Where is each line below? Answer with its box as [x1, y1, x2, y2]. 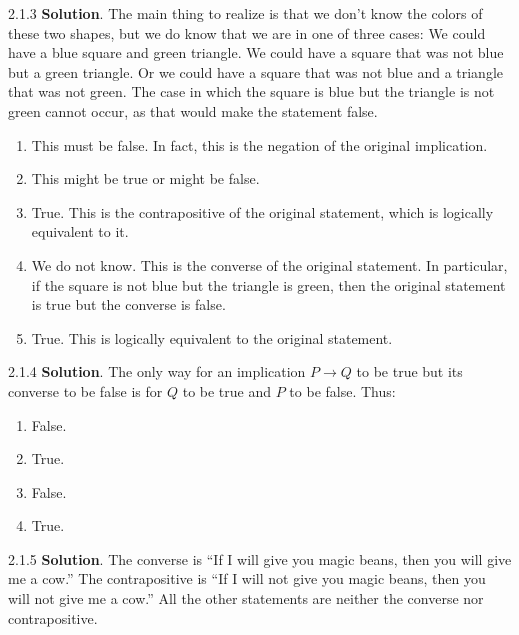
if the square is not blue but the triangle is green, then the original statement [31, 274, 506, 295]
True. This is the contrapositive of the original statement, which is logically [31, 201, 494, 222]
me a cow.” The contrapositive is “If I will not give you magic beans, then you [8, 568, 486, 589]
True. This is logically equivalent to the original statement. [31, 327, 393, 348]
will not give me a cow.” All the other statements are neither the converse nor [8, 588, 484, 609]
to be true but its [356, 361, 463, 382]
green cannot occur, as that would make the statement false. [8, 100, 378, 121]
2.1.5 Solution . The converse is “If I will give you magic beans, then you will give [8, 548, 512, 569]
